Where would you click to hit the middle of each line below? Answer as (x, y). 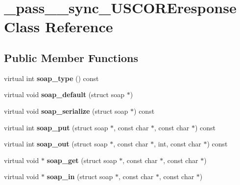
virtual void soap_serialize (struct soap (66, 111)
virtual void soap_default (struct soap (64, 94)
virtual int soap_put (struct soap (56, 127)
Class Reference (59, 27)
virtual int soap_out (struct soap (56, 144)
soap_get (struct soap (82, 160)
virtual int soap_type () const (51, 78)
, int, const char (178, 144)
